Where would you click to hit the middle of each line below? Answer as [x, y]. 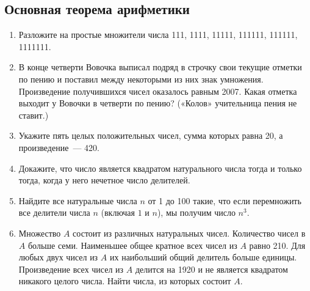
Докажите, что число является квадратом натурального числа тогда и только [160, 168]
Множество [40, 233]
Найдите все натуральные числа [78, 200]
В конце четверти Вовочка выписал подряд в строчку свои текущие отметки [160, 67]
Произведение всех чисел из [71, 269]
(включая [118, 212]
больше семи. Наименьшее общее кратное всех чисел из [132, 245]
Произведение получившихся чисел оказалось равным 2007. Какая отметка [158, 91]
